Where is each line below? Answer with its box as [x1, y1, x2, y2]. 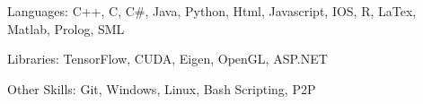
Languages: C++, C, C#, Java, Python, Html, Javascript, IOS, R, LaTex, [7, 2, 417, 20]
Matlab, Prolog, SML [7, 19, 125, 38]
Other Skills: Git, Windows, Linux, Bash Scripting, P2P [7, 79, 316, 98]
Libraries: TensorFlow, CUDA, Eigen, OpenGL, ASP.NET [7, 49, 328, 68]
